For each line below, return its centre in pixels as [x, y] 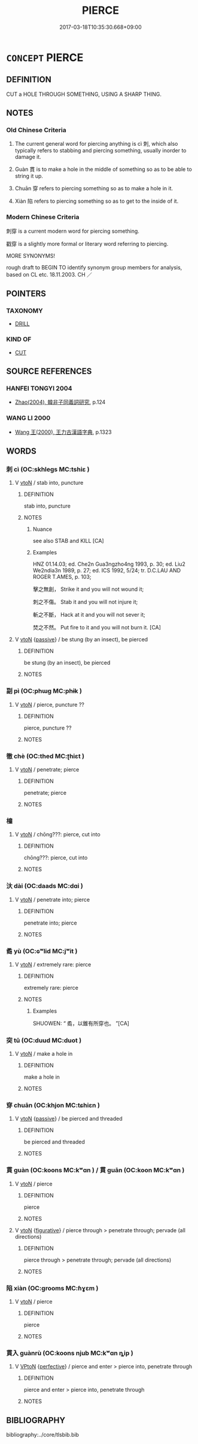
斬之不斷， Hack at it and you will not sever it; [89, 615]
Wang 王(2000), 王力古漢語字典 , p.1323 [63, 432]
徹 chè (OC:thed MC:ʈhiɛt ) [45, 756]
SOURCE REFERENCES [49, 372]
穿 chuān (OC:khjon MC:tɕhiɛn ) [53, 1106]
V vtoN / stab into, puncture [49, 483]
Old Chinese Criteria [36, 130]
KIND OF [19, 340]
